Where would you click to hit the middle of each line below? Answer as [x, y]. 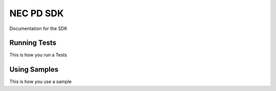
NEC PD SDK [37, 13]
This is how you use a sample [40, 82]
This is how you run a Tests [38, 55]
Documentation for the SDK [38, 28]
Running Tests [33, 43]
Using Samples [34, 69]
